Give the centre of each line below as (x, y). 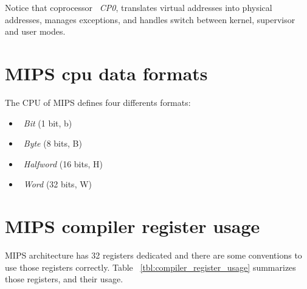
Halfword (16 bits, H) (63, 163)
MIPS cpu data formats (106, 73)
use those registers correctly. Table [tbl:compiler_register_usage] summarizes (150, 267)
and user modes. (35, 31)
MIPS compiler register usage (133, 226)
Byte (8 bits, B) (53, 143)
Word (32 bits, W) (58, 184)
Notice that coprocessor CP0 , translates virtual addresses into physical (139, 7)
